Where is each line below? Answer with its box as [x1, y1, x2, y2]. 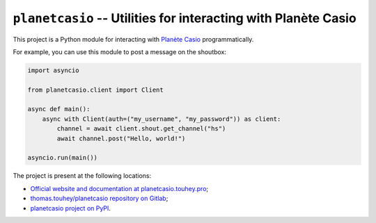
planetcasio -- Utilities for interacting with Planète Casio [13, 10, 357, 26]
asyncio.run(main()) [27, 154, 97, 162]
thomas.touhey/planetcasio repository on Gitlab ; [30, 195, 169, 203]
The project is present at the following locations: [13, 172, 152, 180]
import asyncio [27, 66, 79, 74]
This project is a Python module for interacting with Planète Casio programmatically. [13, 35, 254, 43]
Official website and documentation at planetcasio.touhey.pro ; [30, 184, 209, 192]
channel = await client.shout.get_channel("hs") [56, 125, 226, 133]
